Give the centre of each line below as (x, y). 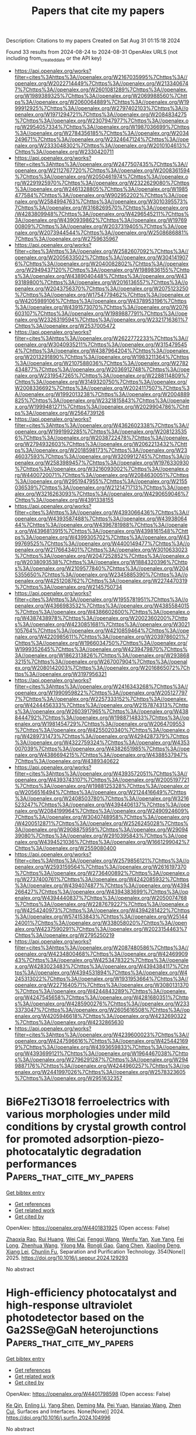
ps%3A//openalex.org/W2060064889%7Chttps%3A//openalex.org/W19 (102, 102)
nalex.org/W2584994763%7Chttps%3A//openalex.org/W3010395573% (101, 201)
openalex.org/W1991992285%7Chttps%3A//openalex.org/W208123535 (101, 431)
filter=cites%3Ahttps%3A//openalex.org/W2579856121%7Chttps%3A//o (102, 860)
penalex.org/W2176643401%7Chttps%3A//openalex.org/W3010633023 (101, 550)
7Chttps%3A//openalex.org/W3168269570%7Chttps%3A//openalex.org (101, 207)
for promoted (39, 1139)
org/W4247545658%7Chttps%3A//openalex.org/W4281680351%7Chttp (101, 997)
